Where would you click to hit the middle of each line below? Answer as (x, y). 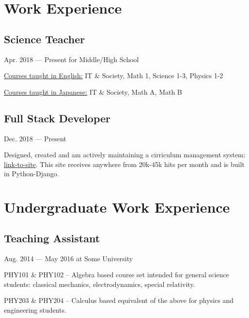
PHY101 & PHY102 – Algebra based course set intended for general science (117, 275)
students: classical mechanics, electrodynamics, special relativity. (100, 284)
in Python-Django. (31, 174)
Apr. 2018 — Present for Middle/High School (71, 59)
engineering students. (35, 310)
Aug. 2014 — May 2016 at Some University (69, 258)
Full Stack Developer (57, 118)
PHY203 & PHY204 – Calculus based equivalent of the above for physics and (119, 300)
